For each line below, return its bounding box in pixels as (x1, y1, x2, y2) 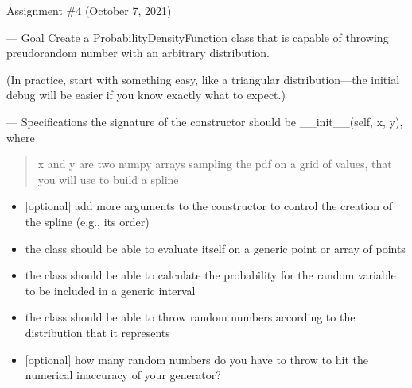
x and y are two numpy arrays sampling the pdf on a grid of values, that (37, 156, 392, 172)
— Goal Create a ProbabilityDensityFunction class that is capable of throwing (6, 29, 389, 45)
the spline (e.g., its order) (25, 213, 150, 229)
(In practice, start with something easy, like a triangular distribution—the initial (6, 71, 400, 87)
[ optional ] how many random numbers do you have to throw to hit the (25, 351, 368, 367)
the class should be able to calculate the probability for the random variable (25, 267, 396, 283)
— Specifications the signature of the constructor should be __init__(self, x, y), (6, 113, 403, 129)
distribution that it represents (25, 324, 170, 340)
